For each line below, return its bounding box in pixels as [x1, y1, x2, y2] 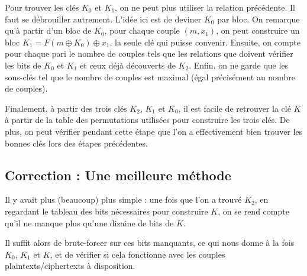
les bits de [5, 59, 41, 71]
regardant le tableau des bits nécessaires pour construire [5, 204, 208, 217]
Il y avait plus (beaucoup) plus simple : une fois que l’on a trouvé [5, 193, 242, 206]
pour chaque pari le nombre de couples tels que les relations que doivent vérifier [5, 47, 293, 60]
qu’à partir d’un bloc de [5, 24, 92, 37]
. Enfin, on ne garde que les [189, 59, 289, 71]
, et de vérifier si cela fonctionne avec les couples [50, 248, 225, 260]
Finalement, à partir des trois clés [5, 102, 127, 114]
